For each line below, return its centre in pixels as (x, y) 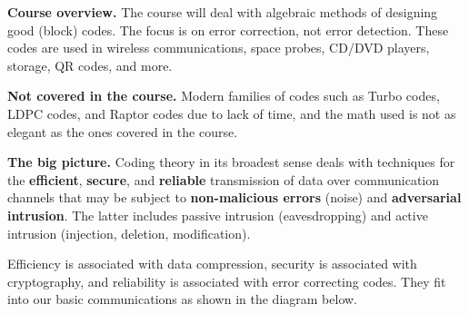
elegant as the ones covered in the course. (123, 131)
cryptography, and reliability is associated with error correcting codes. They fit (227, 281)
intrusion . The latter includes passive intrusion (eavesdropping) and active (218, 215)
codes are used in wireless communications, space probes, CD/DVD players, (219, 48)
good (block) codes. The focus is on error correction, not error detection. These (228, 29)
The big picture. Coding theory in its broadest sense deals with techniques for (231, 162)
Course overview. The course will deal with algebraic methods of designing (223, 12)
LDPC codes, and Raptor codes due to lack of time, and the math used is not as (232, 113)
